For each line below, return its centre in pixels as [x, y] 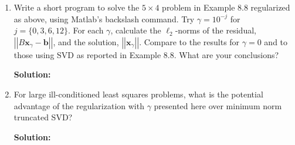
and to [276, 41]
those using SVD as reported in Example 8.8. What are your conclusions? [146, 54]
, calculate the [136, 30]
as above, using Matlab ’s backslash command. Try [104, 18]
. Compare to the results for [189, 41]
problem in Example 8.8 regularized [226, 7]
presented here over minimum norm [218, 105]
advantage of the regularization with [79, 105]
